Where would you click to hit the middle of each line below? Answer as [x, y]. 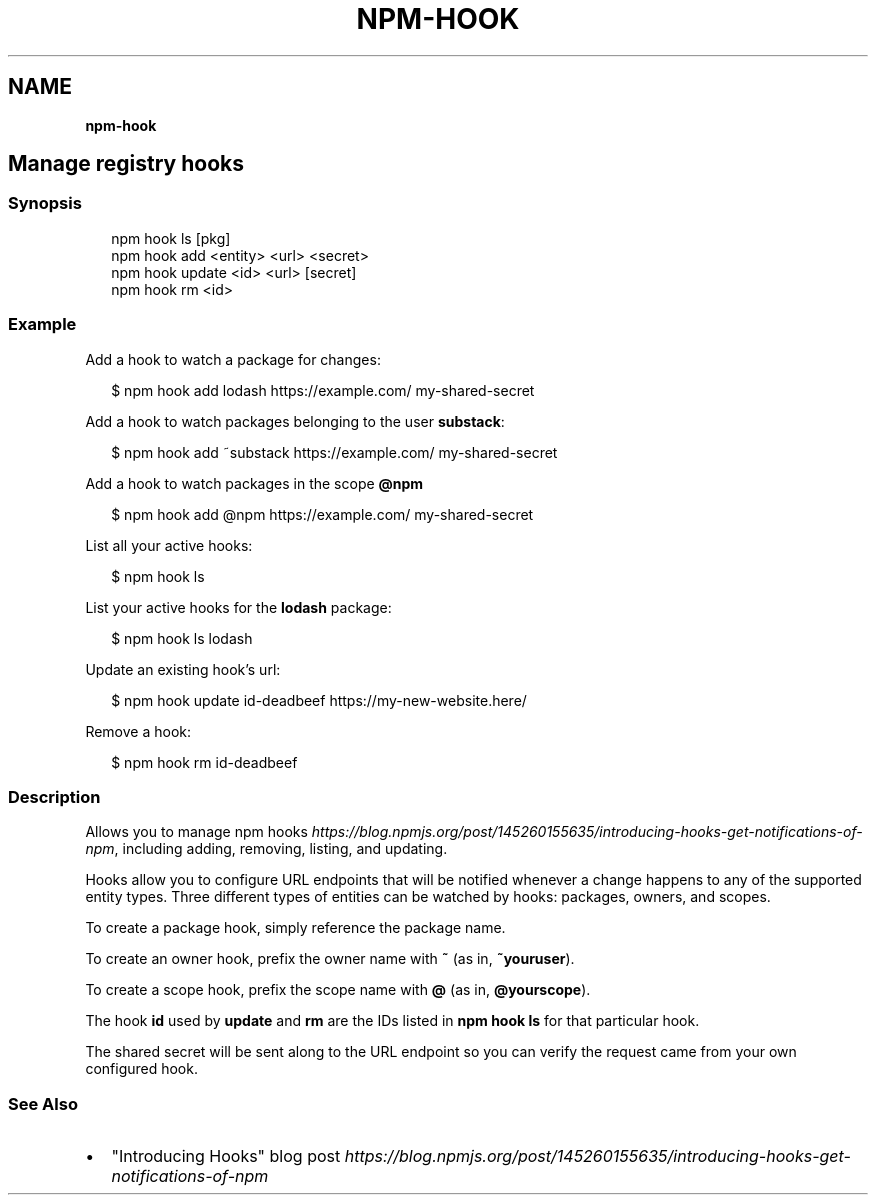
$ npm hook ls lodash [182, 638]
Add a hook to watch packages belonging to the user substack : [295, 421]
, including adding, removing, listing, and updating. [281, 849]
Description [54, 796]
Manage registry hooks [126, 164]
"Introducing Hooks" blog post [226, 1156]
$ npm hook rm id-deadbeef [204, 762]
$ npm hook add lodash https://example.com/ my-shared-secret [323, 390]
